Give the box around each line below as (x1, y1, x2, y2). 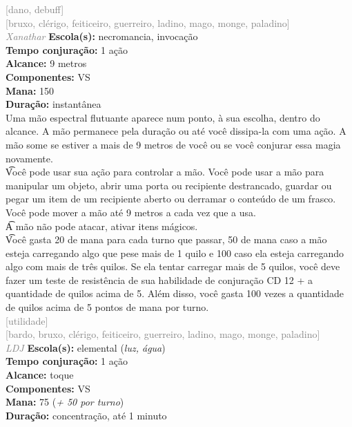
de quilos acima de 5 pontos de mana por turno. (6, 300, 209, 314)
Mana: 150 (6, 83, 55, 97)
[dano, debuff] (6, 2, 64, 16)
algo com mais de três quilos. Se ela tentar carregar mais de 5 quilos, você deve (6, 259, 340, 274)
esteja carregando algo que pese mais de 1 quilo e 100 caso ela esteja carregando (6, 245, 344, 260)
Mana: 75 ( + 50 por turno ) (6, 395, 124, 409)
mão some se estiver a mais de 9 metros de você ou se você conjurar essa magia (6, 137, 341, 151)
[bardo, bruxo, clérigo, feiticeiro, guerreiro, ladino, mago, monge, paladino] (6, 327, 320, 341)
